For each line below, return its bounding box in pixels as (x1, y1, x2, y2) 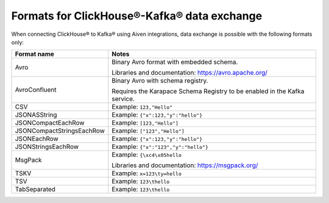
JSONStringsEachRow (15, 143, 79, 151)
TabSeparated (15, 185, 56, 194)
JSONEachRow (15, 134, 59, 143)
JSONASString (15, 111, 57, 119)
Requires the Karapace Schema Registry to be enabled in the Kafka (111, 87, 305, 95)
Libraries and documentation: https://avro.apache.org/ (111, 69, 267, 77)
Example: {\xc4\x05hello (111, 151, 182, 159)
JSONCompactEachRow (15, 119, 85, 127)
